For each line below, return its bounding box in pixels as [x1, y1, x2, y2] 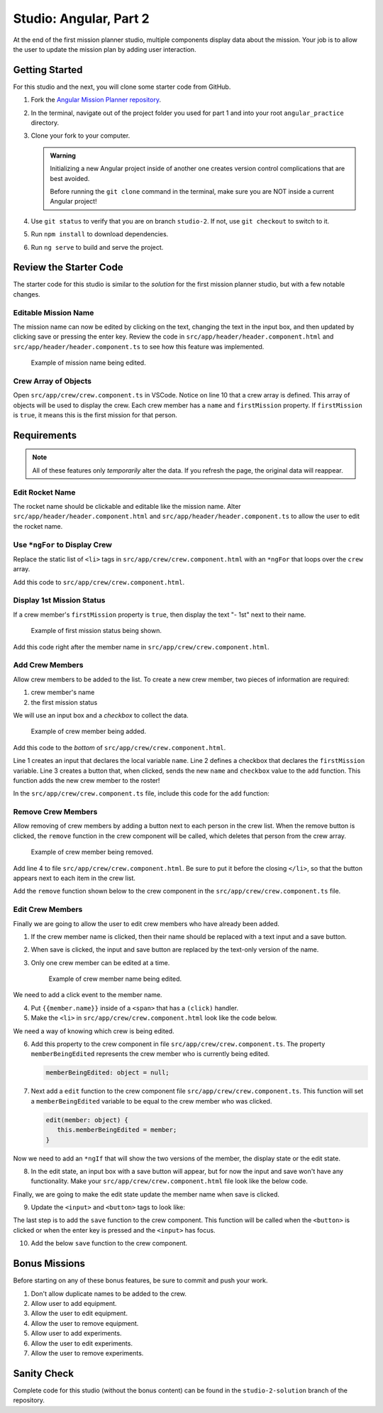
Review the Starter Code [13, 261, 123, 273]
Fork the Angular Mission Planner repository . [30, 96, 161, 104]
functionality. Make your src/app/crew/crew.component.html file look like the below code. [30, 1177, 309, 1185]
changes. [13, 290, 40, 298]
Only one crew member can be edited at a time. [30, 958, 170, 967]
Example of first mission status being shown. [30, 627, 162, 635]
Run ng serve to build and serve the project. [30, 243, 164, 251]
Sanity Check [13, 1367, 74, 1380]
